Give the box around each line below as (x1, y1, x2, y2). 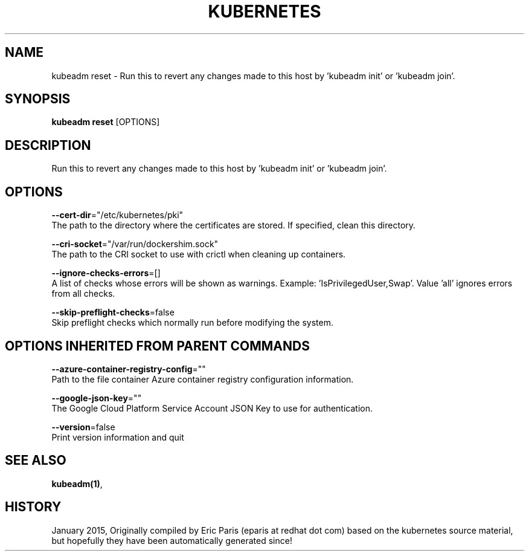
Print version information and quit (51, 432, 184, 442)
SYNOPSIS (5, 91, 71, 107)
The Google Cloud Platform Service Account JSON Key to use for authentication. (51, 402, 373, 413)
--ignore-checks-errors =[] (51, 268, 161, 279)
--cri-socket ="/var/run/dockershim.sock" (51, 239, 219, 250)
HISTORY (5, 499, 62, 515)
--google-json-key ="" (51, 392, 142, 403)
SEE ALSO (5, 453, 66, 468)
